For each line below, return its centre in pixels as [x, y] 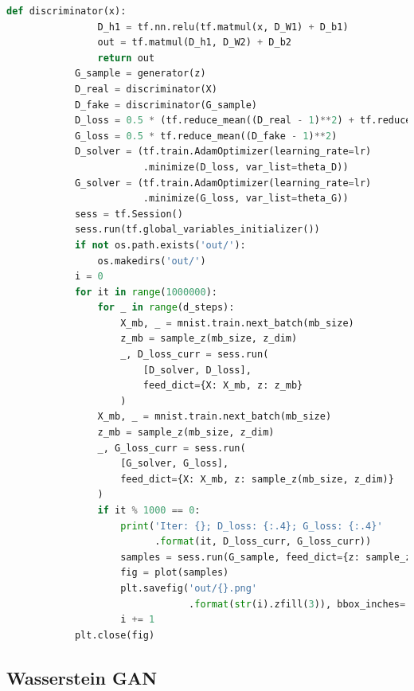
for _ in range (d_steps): [166, 308]
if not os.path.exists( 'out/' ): [160, 245]
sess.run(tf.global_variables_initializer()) [197, 230]
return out [126, 58]
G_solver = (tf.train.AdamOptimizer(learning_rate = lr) [223, 183]
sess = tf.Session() [129, 214]
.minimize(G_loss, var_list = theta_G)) [246, 199]
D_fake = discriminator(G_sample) [166, 105]
